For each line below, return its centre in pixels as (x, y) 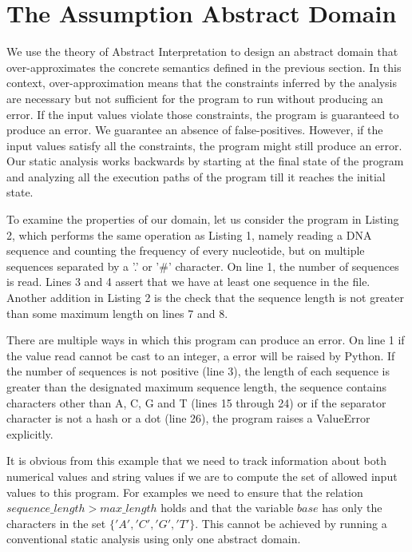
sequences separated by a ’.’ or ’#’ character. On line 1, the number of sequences (203, 266)
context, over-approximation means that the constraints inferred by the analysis (202, 83)
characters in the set (56, 523)
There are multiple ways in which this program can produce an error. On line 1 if (206, 340)
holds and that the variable (227, 508)
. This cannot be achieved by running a (291, 523)
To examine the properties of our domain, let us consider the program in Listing (203, 219)
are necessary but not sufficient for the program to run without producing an (195, 98)
